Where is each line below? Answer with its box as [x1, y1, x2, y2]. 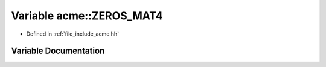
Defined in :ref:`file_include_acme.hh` [26, 30, 120, 37]
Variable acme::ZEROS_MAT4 [11, 9, 163, 22]
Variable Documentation [11, 46, 105, 56]
